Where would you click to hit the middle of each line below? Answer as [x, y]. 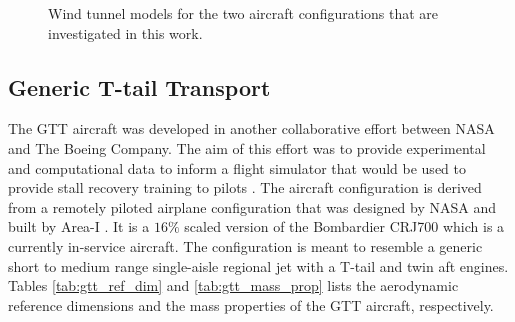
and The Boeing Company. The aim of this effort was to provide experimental [247, 147]
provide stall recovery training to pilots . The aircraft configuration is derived [245, 187]
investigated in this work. [125, 32]
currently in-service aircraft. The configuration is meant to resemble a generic [245, 245]
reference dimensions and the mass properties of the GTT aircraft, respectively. [251, 304]
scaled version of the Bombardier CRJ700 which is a [344, 226]
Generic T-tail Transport [139, 86]
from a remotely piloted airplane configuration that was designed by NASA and [252, 206]
